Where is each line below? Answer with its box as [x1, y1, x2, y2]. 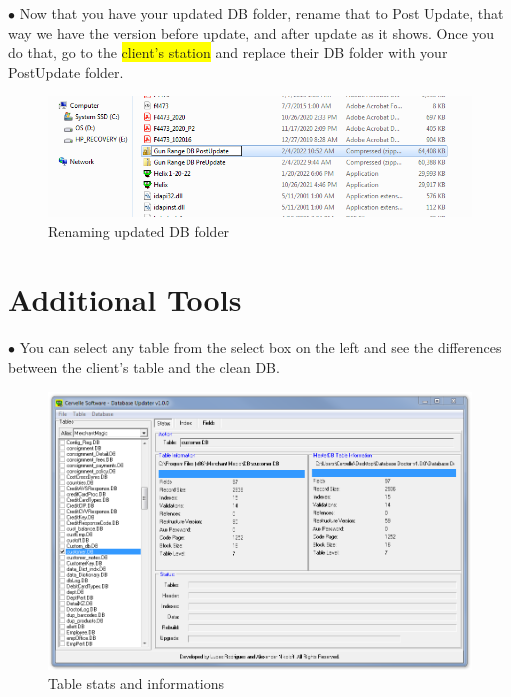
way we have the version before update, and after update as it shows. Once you [8, 22, 495, 43]
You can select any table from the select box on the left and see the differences [19, 337, 502, 358]
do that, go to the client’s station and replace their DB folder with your [8, 42, 448, 63]
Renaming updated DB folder [48, 220, 230, 241]
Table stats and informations [48, 673, 225, 694]
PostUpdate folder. [8, 61, 124, 82]
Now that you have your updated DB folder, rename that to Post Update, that [19, 3, 504, 23]
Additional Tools [8, 279, 242, 320]
